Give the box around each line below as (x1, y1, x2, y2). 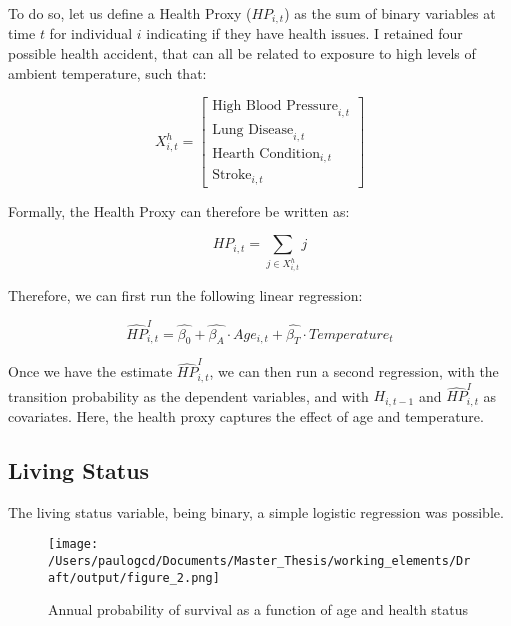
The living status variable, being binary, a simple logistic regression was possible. (8, 501, 504, 522)
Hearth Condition (212, 146, 320, 161)
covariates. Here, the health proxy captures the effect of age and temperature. (8, 405, 484, 426)
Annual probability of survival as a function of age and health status (48, 599, 469, 620)
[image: (48, 537, 99, 552)
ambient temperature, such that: (8, 62, 207, 83)
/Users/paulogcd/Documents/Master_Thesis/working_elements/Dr (48, 553, 471, 568)
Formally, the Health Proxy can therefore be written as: (8, 200, 350, 221)
